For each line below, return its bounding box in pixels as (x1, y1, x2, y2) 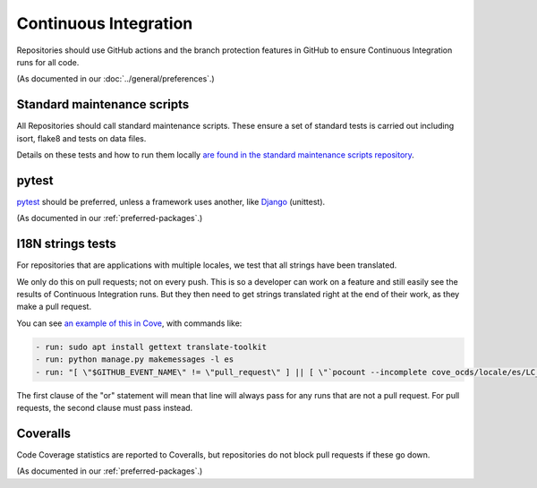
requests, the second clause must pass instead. (16, 402, 193, 413)
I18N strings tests (16, 236, 116, 252)
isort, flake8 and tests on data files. (16, 133, 147, 143)
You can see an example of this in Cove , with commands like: (16, 318, 243, 329)
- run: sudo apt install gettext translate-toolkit (35, 341, 268, 352)
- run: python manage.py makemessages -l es (35, 355, 234, 364)
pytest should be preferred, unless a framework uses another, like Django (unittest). (16, 196, 326, 207)
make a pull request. (16, 301, 92, 312)
